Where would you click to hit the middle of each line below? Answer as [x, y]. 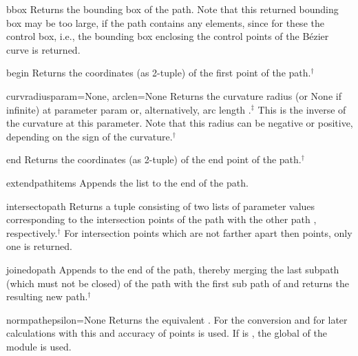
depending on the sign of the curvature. [89, 136]
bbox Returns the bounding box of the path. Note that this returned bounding [172, 9]
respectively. [32, 232]
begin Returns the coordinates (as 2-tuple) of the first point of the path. [159, 73]
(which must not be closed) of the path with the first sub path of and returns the [178, 283]
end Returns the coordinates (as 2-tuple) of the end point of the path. [154, 159]
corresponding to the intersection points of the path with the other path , [161, 219]
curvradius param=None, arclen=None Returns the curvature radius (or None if [174, 95]
